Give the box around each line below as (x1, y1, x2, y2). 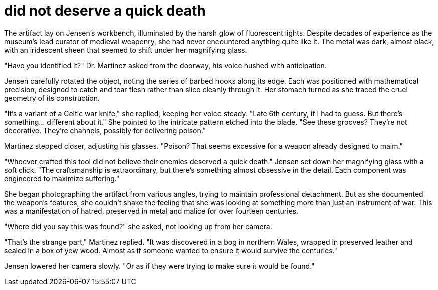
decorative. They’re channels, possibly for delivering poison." (4, 126, 206, 135)
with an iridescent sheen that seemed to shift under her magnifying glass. (4, 45, 247, 54)
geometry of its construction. (4, 93, 100, 102)
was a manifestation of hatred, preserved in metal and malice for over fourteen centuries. (4, 206, 299, 215)
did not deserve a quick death (4, 2, 206, 19)
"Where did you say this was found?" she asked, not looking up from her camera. (4, 222, 272, 231)
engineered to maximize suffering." (4, 174, 120, 183)
